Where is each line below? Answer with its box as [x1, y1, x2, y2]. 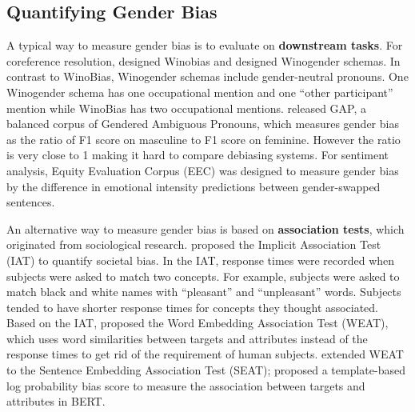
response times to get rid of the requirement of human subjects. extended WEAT [6, 346, 404, 362]
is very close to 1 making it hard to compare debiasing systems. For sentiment [6, 146, 389, 163]
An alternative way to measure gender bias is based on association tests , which [6, 220, 405, 237]
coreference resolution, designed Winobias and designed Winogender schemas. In [6, 52, 401, 69]
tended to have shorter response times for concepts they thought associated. [6, 298, 378, 315]
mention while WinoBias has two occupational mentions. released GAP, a [6, 99, 366, 116]
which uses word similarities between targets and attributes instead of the [6, 330, 368, 346]
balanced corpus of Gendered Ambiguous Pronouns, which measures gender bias [6, 115, 399, 132]
